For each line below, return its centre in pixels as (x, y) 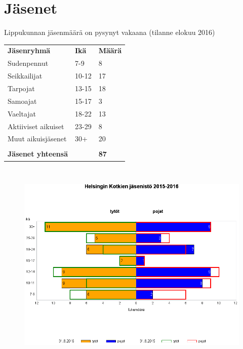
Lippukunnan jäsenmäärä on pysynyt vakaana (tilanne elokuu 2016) (110, 32)
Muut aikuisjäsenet (37, 139)
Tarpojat (21, 88)
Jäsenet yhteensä (38, 154)
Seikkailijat (25, 76)
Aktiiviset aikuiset (36, 126)
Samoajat (22, 101)
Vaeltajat (22, 113)
